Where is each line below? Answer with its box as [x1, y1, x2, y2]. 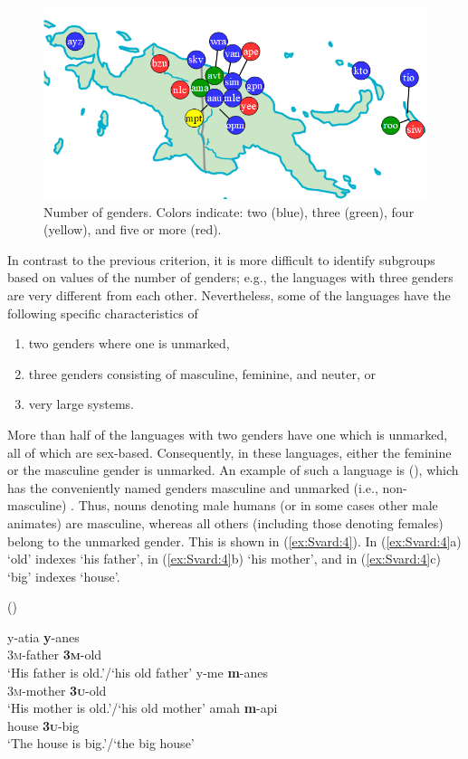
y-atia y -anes [7, 627, 80, 646]
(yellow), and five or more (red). [43, 220, 222, 239]
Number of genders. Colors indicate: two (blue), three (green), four [43, 202, 415, 221]
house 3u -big [7, 716, 80, 735]
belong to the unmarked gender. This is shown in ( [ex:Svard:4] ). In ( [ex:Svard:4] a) [7, 531, 462, 550]
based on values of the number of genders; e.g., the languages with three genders [7, 268, 454, 287]
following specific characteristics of [7, 303, 198, 322]
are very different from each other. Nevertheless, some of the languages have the [7, 285, 451, 304]
